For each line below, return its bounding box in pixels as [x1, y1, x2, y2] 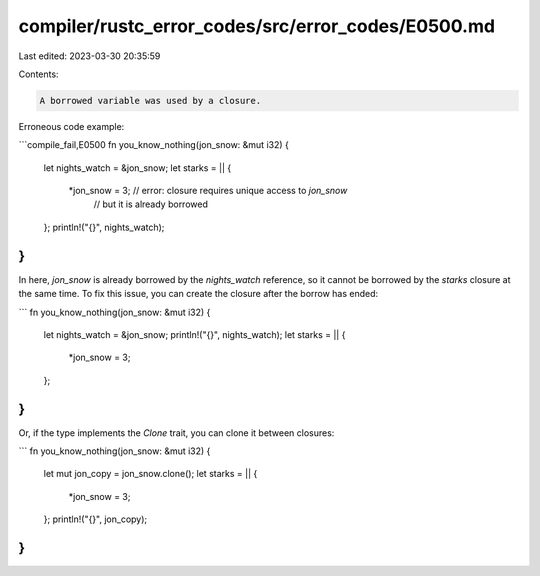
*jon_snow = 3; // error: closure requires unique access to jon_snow [68, 185, 348, 197]
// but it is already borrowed [93, 198, 209, 210]
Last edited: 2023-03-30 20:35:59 [18, 50, 161, 62]
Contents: [18, 68, 59, 80]
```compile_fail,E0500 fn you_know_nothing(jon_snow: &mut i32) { [18, 139, 289, 151]
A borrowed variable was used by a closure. [39, 95, 262, 106]
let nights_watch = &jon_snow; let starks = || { [43, 161, 232, 174]
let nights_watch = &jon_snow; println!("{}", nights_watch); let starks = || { [43, 328, 346, 340]
